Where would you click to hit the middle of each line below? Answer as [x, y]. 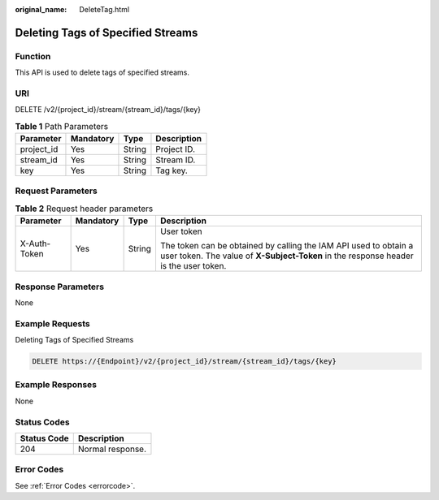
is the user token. [193, 266]
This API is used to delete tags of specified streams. [102, 72]
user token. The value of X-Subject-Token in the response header [287, 256]
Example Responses [56, 385]
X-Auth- [35, 244]
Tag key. [172, 170]
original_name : [41, 9]
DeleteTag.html [104, 9]
